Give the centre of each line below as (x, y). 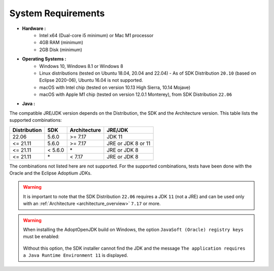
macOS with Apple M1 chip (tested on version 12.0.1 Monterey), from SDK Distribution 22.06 (136, 94)
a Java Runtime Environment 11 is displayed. (76, 255)
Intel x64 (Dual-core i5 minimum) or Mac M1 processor (96, 35)
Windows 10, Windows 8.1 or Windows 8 (81, 66)
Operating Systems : (44, 59)
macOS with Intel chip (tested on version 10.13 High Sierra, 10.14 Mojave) (115, 87)
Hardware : (34, 28)
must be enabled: (41, 236)
